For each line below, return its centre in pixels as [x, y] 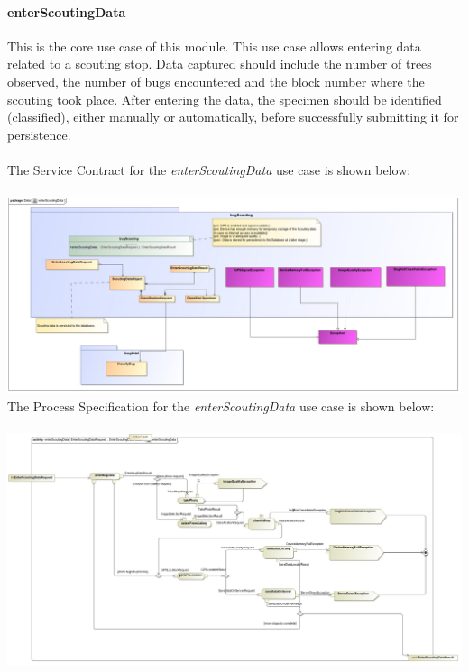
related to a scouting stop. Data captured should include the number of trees [220, 64]
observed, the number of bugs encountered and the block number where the [216, 81]
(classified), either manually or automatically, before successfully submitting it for [233, 117]
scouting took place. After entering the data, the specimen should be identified [225, 99]
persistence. [39, 134]
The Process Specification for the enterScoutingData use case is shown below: [221, 406]
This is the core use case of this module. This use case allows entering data [214, 46]
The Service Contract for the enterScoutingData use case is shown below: [209, 169]
